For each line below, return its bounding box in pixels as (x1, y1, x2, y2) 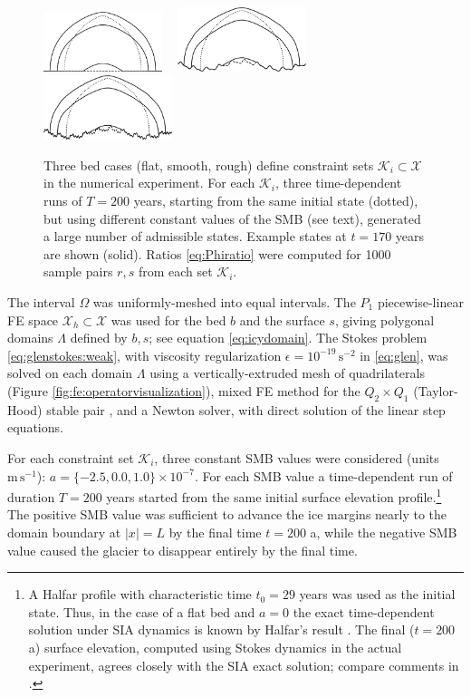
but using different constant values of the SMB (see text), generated (43, 208, 421, 227)
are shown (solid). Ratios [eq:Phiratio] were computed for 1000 (43, 244, 391, 263)
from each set (138, 262, 213, 281)
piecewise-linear (377, 293, 464, 312)
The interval (7, 293, 75, 312)
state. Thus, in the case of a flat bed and (28, 602, 255, 621)
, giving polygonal (334, 310, 435, 329)
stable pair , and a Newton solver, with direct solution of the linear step (46, 400, 446, 419)
